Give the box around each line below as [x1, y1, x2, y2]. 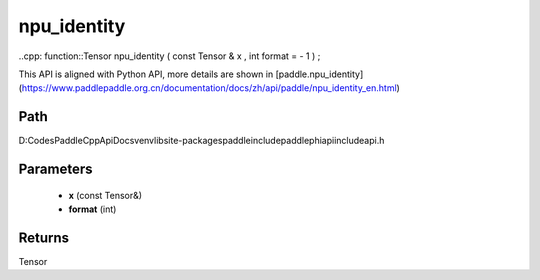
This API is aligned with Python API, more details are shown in [18, 68, 274, 80]
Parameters [18, 161, 93, 178]
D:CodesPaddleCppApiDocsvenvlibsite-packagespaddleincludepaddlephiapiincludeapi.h [18, 135, 385, 147]
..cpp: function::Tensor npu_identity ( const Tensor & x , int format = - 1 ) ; [18, 50, 321, 62]
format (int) [68, 203, 117, 215]
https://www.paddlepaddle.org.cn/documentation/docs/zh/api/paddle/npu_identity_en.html [21, 82, 397, 94]
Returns [18, 229, 70, 246]
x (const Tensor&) [68, 189, 143, 201]
